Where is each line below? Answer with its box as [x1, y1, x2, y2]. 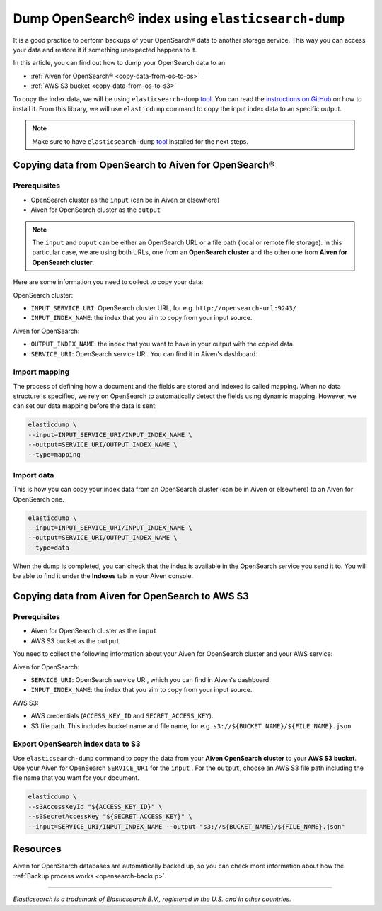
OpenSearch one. [13, 494, 64, 503]
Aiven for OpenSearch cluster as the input [30, 627, 157, 635]
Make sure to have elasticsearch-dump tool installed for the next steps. [32, 137, 249, 145]
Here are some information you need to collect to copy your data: [13, 278, 204, 286]
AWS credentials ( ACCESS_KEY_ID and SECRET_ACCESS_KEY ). [30, 712, 214, 720]
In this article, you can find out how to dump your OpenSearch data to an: [13, 59, 227, 67]
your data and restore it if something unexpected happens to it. [13, 45, 197, 54]
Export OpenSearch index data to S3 [13, 739, 141, 749]
